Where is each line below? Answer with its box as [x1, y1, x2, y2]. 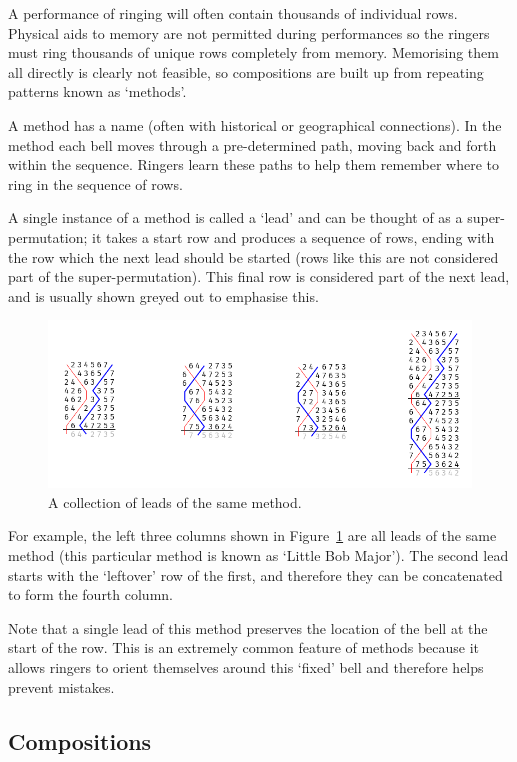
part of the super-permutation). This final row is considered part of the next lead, [8, 266, 510, 287]
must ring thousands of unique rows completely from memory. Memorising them [8, 42, 499, 63]
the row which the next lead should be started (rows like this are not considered [8, 246, 499, 267]
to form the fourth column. [8, 584, 173, 605]
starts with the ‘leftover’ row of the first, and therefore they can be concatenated [8, 564, 503, 585]
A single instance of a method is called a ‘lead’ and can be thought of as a [8, 207, 463, 228]
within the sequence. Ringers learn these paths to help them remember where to [8, 154, 500, 175]
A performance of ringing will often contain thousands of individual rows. [8, 3, 458, 23]
